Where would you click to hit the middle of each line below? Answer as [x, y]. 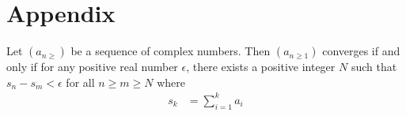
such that [374, 67]
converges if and [361, 51]
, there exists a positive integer [261, 67]
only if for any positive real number [92, 67]
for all [80, 82]
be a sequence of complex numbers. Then [171, 51]
